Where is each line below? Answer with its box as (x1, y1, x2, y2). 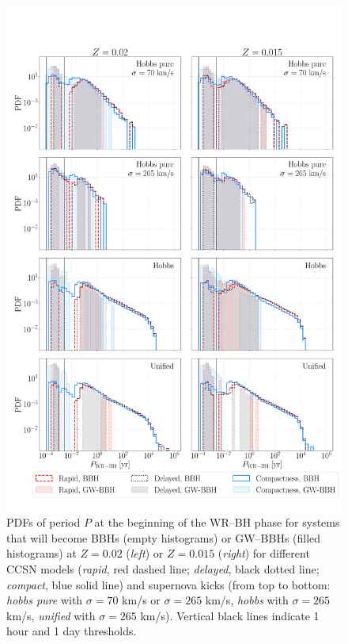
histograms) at (6, 545, 77, 562)
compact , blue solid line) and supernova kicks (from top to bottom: (6, 576, 331, 592)
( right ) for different (217, 545, 310, 562)
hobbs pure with (6, 592, 83, 608)
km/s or (122, 592, 161, 608)
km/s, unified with (6, 607, 96, 623)
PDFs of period (6, 514, 81, 531)
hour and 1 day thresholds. (6, 623, 137, 639)
